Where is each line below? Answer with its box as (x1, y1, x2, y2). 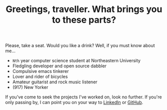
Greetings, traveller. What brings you (5, 4, 162, 15)
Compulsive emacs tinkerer (12, 68, 69, 74)
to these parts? (51, 14, 116, 26)
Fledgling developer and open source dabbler (12, 63, 106, 69)
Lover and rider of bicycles (12, 74, 68, 80)
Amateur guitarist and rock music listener (12, 79, 97, 85)
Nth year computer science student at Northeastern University (12, 58, 141, 64)
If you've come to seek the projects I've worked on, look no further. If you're (5, 94, 162, 100)
